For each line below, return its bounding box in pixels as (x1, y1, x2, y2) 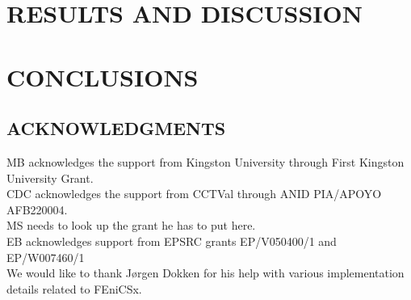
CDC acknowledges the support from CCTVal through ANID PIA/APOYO (6, 185, 382, 202)
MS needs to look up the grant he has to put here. (6, 217, 256, 234)
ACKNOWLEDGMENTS (6, 116, 226, 141)
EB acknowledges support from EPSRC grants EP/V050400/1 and (6, 232, 337, 249)
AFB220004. (6, 201, 68, 218)
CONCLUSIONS (6, 60, 199, 93)
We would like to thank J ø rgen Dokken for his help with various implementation (6, 264, 405, 281)
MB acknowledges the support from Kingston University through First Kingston (6, 153, 405, 170)
